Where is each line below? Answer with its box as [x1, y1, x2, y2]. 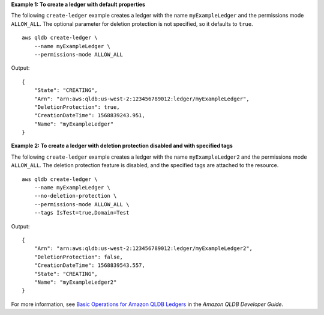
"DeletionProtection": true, [34, 103, 120, 111]
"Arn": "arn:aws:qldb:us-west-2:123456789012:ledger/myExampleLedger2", [34, 245, 253, 252]
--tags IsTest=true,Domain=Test [34, 209, 130, 216]
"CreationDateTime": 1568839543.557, [34, 262, 145, 269]
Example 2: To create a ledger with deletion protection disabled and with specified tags [11, 142, 233, 150]
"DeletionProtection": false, [34, 253, 123, 260]
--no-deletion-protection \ [34, 192, 117, 200]
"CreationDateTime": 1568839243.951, [34, 112, 145, 119]
